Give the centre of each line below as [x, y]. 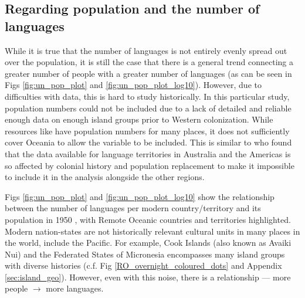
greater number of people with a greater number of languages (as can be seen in [148, 73]
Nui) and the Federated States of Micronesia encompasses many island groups [145, 254]
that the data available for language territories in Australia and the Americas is [148, 153]
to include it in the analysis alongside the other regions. [105, 177]
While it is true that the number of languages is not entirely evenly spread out [146, 50]
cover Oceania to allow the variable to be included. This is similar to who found [148, 142]
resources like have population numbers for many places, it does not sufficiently [147, 131]
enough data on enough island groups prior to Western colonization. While [139, 119]
